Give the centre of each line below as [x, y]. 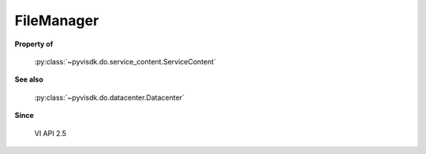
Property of [34, 44]
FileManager [57, 20]
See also [29, 79]
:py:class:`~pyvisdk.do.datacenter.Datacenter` [109, 97]
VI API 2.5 [50, 133]
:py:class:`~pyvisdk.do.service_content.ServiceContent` [125, 61]
